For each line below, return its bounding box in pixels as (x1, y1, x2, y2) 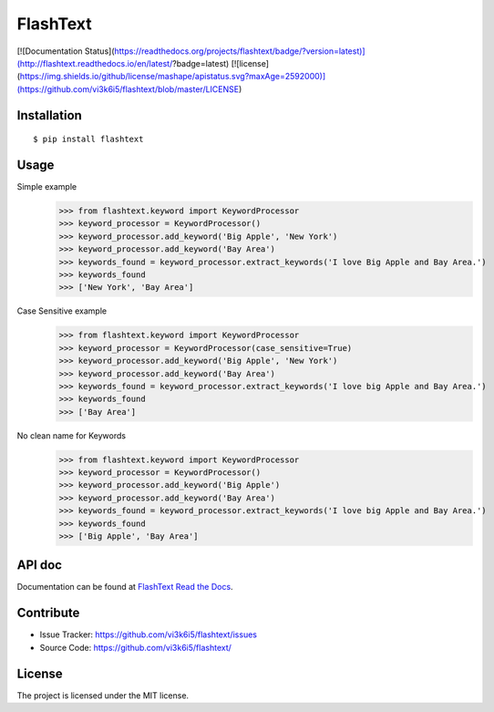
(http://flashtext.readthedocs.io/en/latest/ (16, 57, 173, 68)
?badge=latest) (171, 57, 230, 68)
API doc (16, 557, 63, 573)
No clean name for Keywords (16, 429, 127, 441)
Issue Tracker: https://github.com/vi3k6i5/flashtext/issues (39, 629, 257, 640)
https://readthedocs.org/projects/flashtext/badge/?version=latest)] (114, 46, 365, 57)
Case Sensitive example (16, 305, 108, 316)
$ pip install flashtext (33, 134, 144, 145)
